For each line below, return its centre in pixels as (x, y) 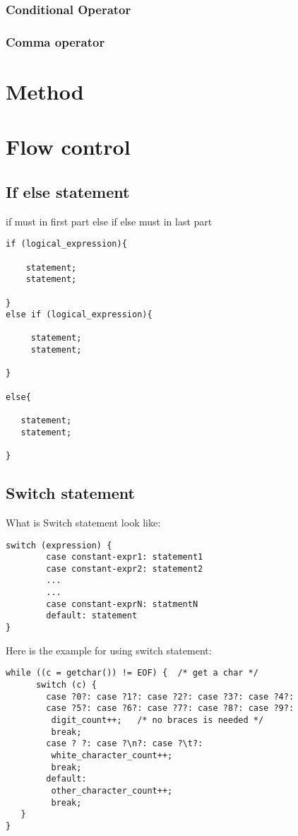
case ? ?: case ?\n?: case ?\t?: (125, 744)
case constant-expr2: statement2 (125, 569)
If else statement (68, 191)
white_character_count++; (112, 755)
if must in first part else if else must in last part (109, 221)
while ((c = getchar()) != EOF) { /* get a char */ (132, 673)
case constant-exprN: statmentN (122, 604)
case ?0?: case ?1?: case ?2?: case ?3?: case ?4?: (170, 696)
